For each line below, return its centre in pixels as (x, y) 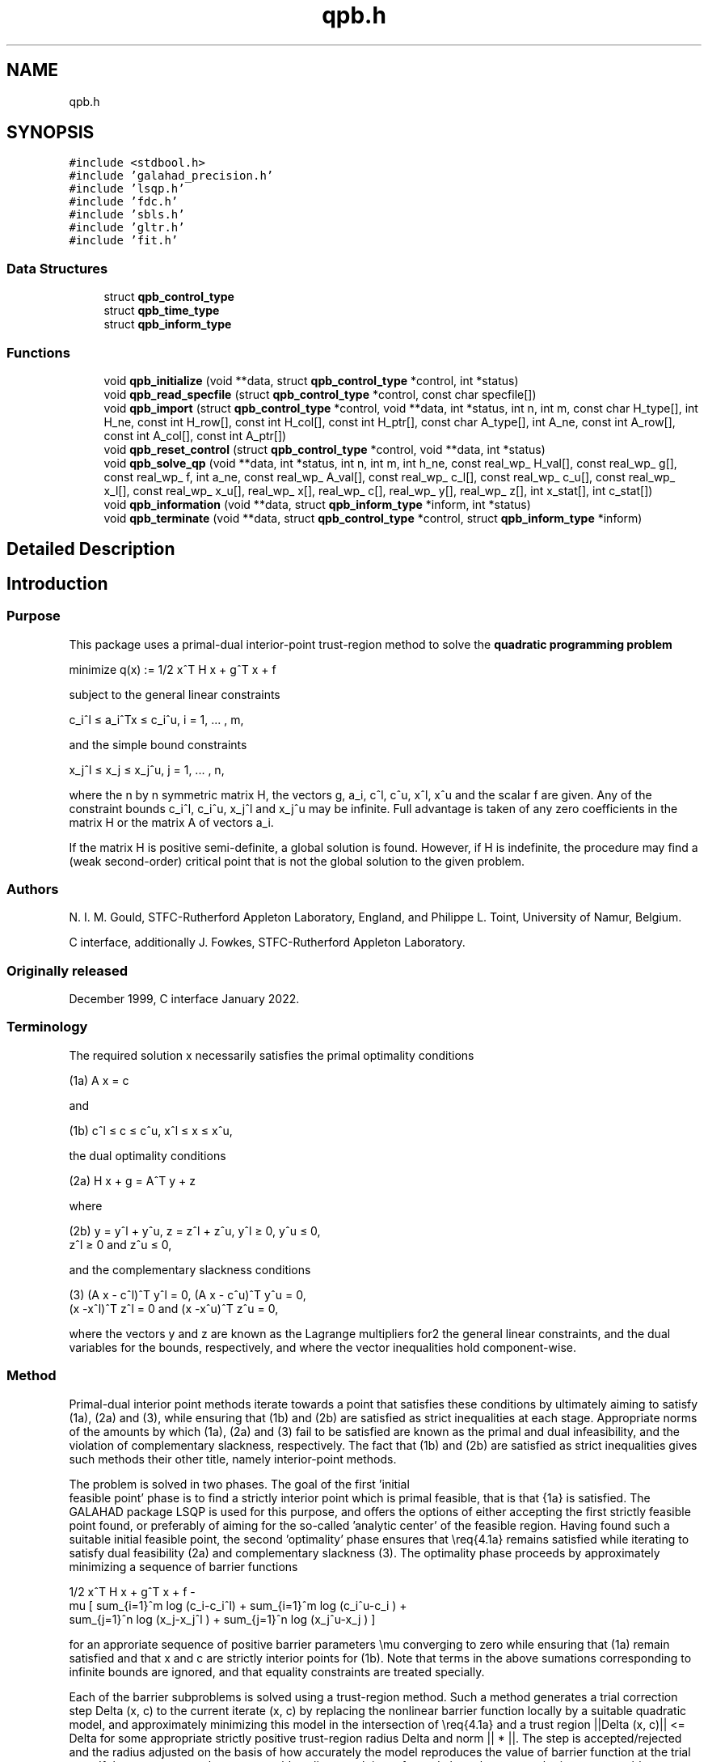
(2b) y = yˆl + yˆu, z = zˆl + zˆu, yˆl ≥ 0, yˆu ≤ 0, (195, 1230)
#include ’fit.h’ (124, 241)
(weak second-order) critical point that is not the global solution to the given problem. (297, 861)
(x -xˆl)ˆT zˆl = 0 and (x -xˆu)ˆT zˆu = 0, (174, 1308)
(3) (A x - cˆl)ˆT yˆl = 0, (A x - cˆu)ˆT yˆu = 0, (188, 1294)
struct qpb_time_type (162, 311)
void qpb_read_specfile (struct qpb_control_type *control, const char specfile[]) (320, 394)
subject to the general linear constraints (175, 694)
